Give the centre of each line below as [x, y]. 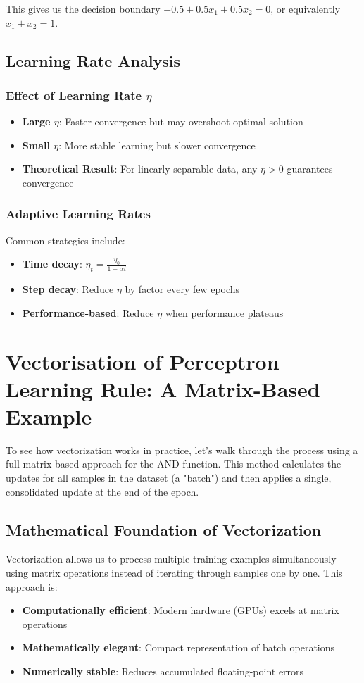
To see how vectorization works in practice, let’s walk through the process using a [182, 450]
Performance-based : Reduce [88, 312]
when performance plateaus [224, 312]
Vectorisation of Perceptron [143, 361]
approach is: [32, 586]
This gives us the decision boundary [83, 8]
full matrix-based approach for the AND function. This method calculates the [174, 464]
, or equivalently [306, 8]
